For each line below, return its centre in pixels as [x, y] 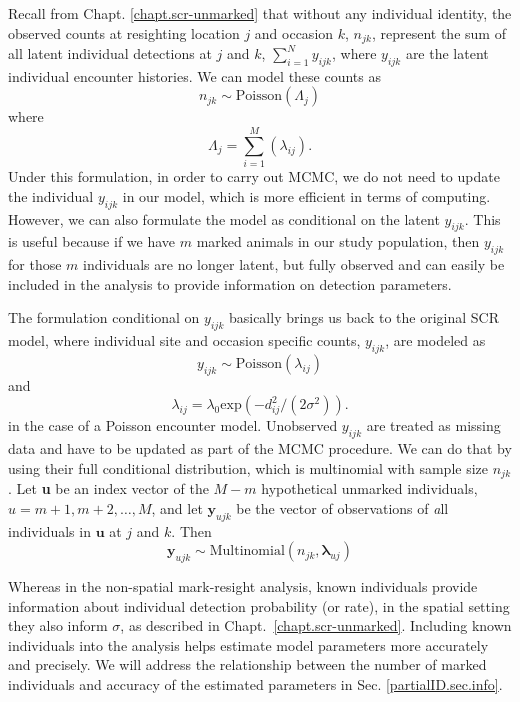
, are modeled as [435, 340]
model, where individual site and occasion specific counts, [184, 340]
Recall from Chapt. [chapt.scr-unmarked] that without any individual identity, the [260, 13]
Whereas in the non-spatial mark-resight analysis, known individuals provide [243, 585]
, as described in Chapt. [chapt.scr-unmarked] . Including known [316, 625]
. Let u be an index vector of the [108, 488]
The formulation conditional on [104, 317]
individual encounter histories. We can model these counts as [195, 75]
